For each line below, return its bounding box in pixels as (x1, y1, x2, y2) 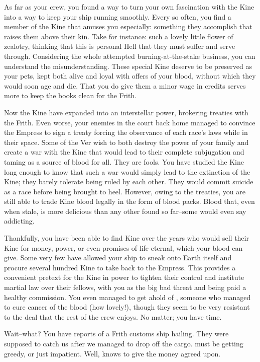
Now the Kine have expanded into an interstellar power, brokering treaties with (4, 107, 248, 117)
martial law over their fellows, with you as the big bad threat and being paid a (4, 282, 246, 293)
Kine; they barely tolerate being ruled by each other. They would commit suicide (4, 176, 253, 187)
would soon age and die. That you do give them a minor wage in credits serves (4, 80, 246, 91)
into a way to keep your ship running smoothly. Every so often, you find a (4, 11, 231, 22)
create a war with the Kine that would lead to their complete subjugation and (4, 147, 244, 157)
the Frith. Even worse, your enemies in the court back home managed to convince (4, 117, 255, 127)
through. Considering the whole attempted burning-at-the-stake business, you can (4, 50, 255, 61)
